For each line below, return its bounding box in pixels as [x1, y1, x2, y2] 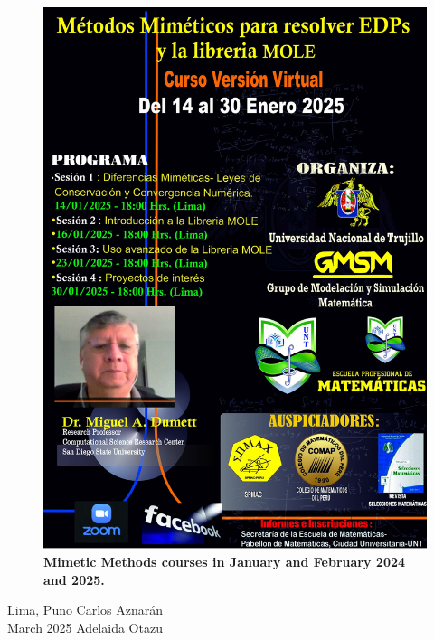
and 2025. [43, 569, 105, 588]
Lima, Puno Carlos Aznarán [7, 600, 164, 619]
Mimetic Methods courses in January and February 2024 [43, 552, 406, 571]
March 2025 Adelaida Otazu [7, 618, 163, 637]
